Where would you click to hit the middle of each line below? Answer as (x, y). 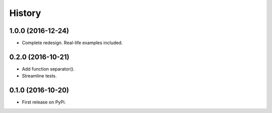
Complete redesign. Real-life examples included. (72, 43)
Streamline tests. (40, 76)
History (25, 13)
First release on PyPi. (44, 102)
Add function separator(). (48, 69)
